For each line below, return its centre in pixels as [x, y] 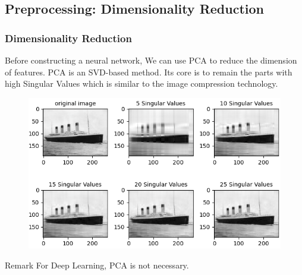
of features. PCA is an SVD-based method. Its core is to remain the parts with [149, 72]
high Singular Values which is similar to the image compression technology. [141, 83]
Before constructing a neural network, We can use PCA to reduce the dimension [151, 60]
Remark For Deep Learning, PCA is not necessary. [97, 265]
